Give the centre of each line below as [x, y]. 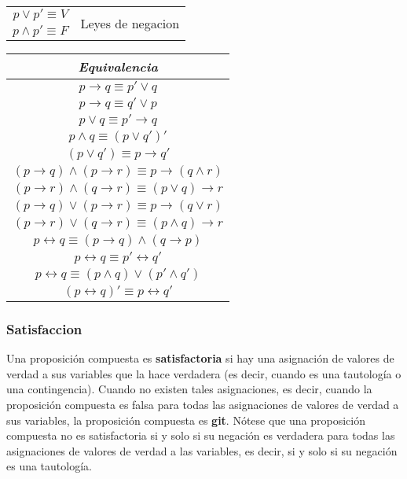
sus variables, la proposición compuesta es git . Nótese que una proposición [186, 420]
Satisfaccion [44, 328]
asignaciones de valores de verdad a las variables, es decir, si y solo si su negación [202, 450]
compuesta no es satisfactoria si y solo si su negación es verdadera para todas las [201, 435]
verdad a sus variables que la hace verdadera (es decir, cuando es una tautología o [204, 373]
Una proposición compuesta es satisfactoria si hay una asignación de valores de [200, 358]
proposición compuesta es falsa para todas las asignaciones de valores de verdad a [203, 404]
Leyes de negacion [130, 23]
